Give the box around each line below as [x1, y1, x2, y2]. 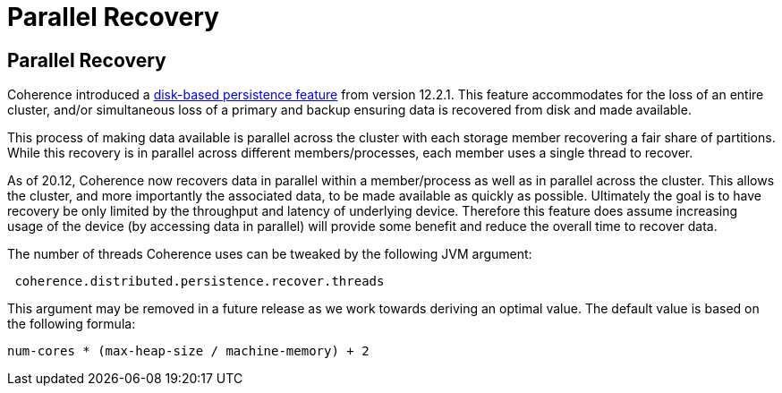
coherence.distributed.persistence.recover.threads [14, 274, 385, 289]
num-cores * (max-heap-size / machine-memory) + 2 [7, 344, 370, 359]
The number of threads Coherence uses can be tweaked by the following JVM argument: [7, 246, 532, 262]
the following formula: [7, 316, 136, 332]
